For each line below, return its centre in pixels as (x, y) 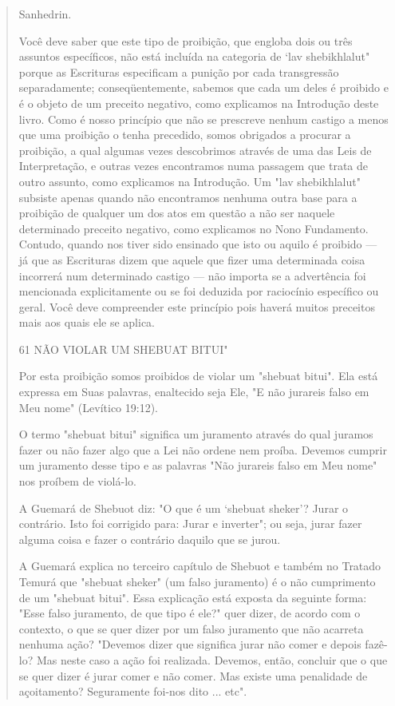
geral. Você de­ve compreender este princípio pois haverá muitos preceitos (197, 306)
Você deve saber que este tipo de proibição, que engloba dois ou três (186, 40)
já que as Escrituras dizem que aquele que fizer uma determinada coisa (192, 259)
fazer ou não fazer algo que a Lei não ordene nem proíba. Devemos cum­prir (203, 449)
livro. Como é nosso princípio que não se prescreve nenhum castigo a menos (203, 119)
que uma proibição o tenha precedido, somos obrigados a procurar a (185, 135)
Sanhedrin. (45, 14)
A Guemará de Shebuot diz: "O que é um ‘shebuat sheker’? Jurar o (184, 508)
